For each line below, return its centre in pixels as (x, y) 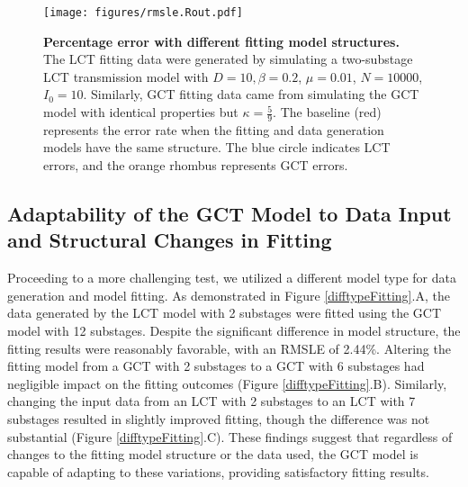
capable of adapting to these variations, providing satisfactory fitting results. (218, 471)
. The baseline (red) (327, 112)
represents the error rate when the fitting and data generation (214, 129)
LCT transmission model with (126, 76)
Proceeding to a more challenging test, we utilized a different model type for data (232, 278)
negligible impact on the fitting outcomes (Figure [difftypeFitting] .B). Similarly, (227, 383)
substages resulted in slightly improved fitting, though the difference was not (219, 418)
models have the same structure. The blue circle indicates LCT (217, 147)
